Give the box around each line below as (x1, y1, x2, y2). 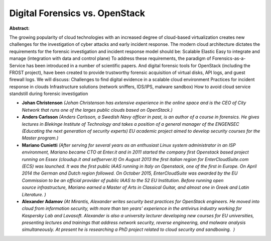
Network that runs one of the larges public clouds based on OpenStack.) (22, 107, 173, 113)
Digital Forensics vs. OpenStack (9, 8, 146, 19)
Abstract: (9, 25, 30, 31)
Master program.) (22, 135, 59, 141)
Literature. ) (22, 191, 46, 197)
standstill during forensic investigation (9, 91, 88, 97)
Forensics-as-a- (212, 55, 246, 61)
